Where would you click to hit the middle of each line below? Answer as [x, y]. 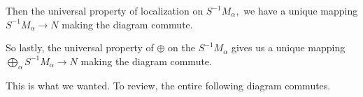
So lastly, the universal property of [80, 47]
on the [181, 47]
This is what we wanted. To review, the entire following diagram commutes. [168, 85]
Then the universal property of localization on [105, 10]
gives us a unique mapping [288, 47]
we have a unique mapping [301, 10]
